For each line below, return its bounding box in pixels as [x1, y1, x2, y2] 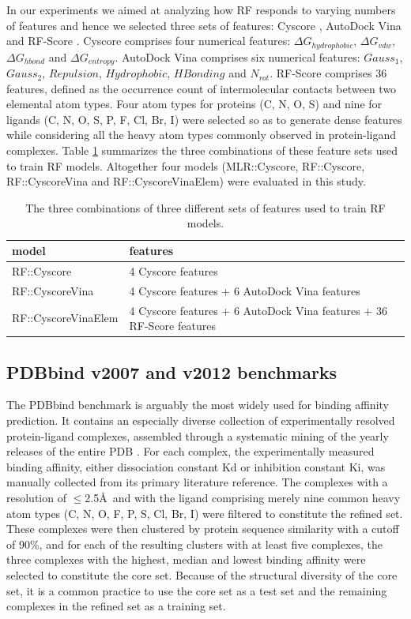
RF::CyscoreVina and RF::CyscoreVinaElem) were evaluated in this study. [6, 173, 366, 189]
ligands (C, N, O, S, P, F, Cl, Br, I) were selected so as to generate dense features [6, 111, 402, 127]
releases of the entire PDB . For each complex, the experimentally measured [6, 443, 375, 460]
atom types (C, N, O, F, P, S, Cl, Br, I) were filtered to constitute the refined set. [6, 505, 403, 521]
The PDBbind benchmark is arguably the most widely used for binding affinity [6, 396, 389, 413]
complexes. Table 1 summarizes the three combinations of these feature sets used [6, 142, 398, 159]
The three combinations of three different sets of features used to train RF [25, 199, 386, 216]
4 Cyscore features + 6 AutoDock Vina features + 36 [129, 302, 387, 318]
